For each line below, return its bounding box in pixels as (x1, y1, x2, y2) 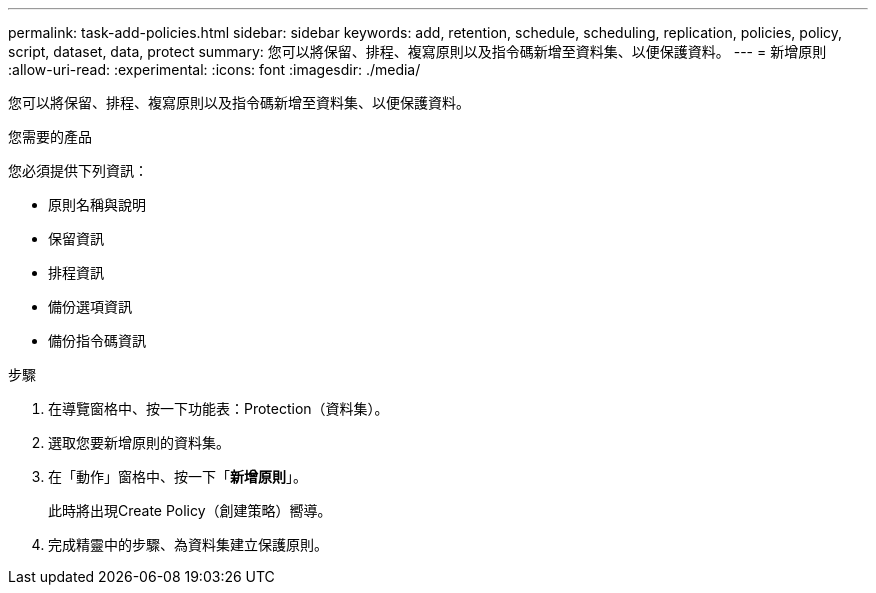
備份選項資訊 (48, 298, 132, 315)
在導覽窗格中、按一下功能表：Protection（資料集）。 (48, 400, 389, 417)
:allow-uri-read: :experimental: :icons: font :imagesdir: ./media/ (8, 61, 421, 78)
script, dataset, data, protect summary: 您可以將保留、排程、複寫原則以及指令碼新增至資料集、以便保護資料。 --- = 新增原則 (8, 43, 827, 60)
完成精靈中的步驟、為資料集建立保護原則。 (48, 536, 328, 553)
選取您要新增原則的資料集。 (48, 434, 230, 451)
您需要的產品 (8, 128, 92, 145)
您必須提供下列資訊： (8, 162, 148, 179)
